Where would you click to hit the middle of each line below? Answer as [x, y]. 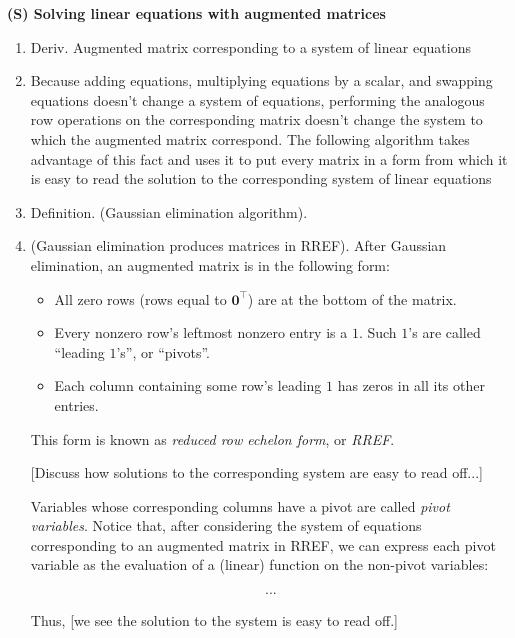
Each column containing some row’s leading [188, 385]
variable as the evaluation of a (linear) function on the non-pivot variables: [259, 564]
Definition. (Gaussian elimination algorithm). [169, 211]
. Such [377, 332]
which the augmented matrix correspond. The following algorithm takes [250, 138]
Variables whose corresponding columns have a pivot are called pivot [240, 505]
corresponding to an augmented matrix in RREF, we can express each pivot [263, 544]
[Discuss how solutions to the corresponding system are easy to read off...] [256, 472]
